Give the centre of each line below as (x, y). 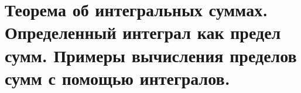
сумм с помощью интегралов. (117, 78)
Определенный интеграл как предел (143, 32)
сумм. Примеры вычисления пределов (151, 55)
